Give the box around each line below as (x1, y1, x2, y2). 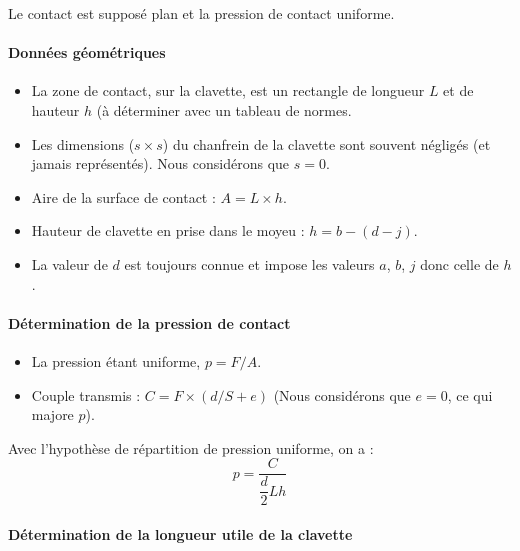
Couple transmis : (31, 384, 141, 405)
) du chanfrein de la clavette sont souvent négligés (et (162, 133, 491, 154)
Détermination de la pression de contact (8, 312, 291, 333)
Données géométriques (8, 42, 166, 63)
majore (31, 404, 74, 425)
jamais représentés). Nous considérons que (31, 153, 290, 174)
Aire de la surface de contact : (31, 186, 216, 207)
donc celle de (420, 253, 499, 274)
